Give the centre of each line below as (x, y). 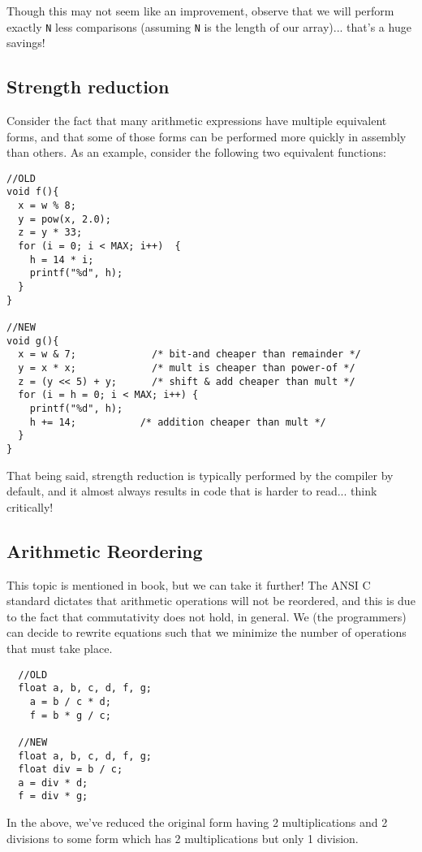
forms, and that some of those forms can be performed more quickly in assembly (207, 136)
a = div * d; (53, 783)
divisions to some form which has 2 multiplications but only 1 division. (183, 838)
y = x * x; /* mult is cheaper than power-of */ (187, 368)
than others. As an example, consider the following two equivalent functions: (196, 152)
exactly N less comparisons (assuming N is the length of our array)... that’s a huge (209, 26)
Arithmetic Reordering (105, 550)
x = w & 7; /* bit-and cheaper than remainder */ (189, 355)
